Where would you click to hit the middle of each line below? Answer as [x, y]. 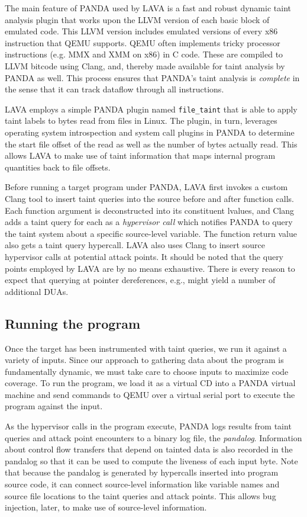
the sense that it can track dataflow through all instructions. [114, 89]
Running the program [73, 323]
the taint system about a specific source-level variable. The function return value [151, 233]
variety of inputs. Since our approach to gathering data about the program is [144, 360]
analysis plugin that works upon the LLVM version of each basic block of [137, 19]
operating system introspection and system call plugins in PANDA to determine [150, 132]
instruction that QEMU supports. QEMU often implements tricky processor [143, 42]
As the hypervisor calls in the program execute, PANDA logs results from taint [148, 426]
